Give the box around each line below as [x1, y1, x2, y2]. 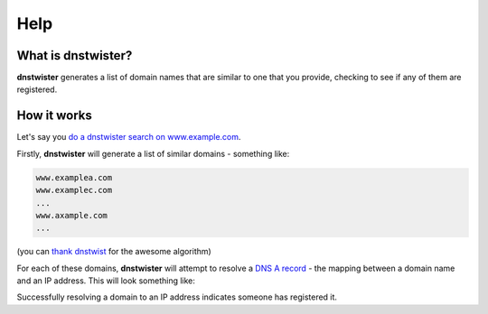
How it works [16, 108, 92, 124]
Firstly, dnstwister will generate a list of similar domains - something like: [16, 148, 290, 159]
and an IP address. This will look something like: [16, 275, 196, 286]
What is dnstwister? [16, 48, 133, 63]
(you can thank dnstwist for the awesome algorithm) [16, 246, 211, 257]
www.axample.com [35, 210, 108, 220]
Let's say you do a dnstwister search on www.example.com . [16, 132, 241, 143]
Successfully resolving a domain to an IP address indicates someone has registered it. [16, 291, 338, 302]
